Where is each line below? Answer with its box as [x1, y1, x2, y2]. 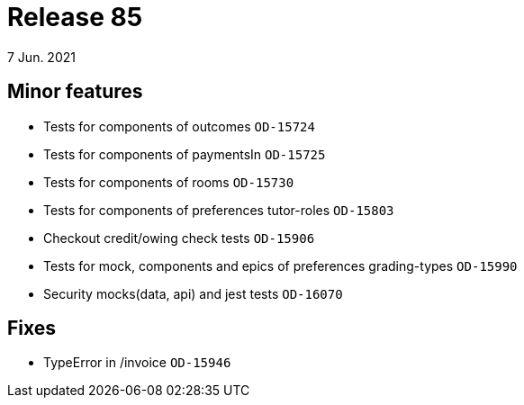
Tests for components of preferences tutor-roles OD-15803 [43, 202, 394, 218]
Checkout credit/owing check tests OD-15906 [43, 229, 315, 246]
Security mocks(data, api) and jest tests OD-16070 [43, 285, 343, 301]
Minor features [7, 80, 143, 103]
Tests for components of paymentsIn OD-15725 [43, 146, 326, 162]
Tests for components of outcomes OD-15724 [43, 118, 315, 134]
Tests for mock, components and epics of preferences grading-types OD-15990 [43, 257, 518, 274]
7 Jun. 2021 [7, 49, 76, 65]
